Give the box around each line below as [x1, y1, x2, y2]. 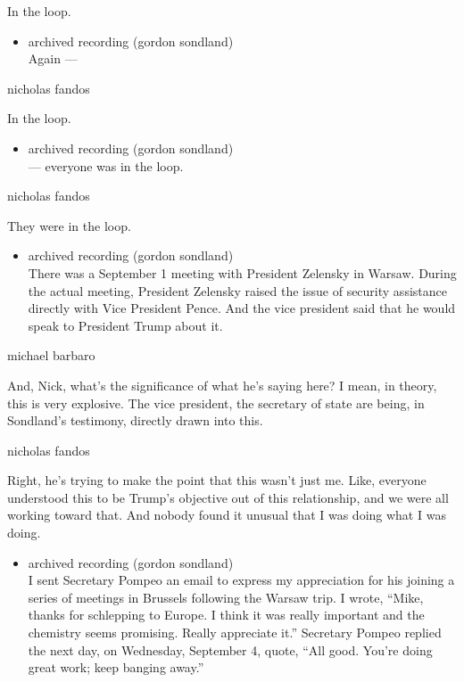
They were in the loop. [7, 216, 131, 234]
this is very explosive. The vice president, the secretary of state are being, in [7, 393, 425, 412]
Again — [28, 49, 78, 68]
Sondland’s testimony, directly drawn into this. [7, 411, 263, 430]
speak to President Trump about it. [28, 316, 223, 334]
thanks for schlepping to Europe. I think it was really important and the [28, 605, 425, 624]
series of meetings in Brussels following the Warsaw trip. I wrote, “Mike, [28, 588, 424, 606]
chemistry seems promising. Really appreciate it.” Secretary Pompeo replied [28, 623, 442, 642]
